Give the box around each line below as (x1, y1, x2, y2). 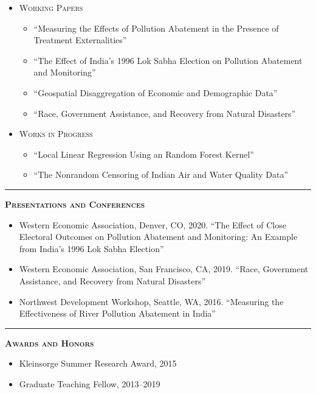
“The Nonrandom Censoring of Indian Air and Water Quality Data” (33, 168, 289, 181)
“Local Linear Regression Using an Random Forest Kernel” (33, 147, 254, 160)
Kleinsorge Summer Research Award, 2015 (19, 357, 177, 370)
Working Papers (19, 1, 83, 13)
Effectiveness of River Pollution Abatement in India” (19, 307, 216, 320)
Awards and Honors (5, 336, 94, 349)
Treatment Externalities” (33, 33, 127, 46)
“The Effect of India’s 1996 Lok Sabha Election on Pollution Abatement (33, 54, 303, 66)
